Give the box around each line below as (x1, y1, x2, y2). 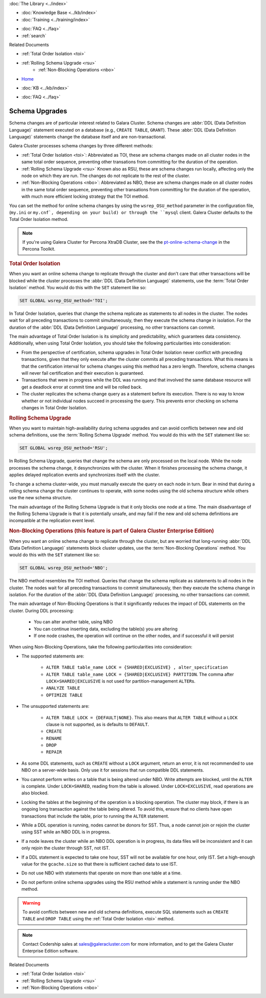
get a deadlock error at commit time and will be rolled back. (21, 384, 142, 390)
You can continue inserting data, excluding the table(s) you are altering (33, 626, 178, 632)
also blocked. (21, 790, 49, 796)
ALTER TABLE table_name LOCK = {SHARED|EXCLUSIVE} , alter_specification (46, 665, 229, 670)
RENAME (46, 736, 62, 741)
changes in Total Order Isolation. (21, 404, 88, 410)
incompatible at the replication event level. (9, 518, 96, 523)
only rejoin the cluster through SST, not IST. (21, 845, 110, 851)
